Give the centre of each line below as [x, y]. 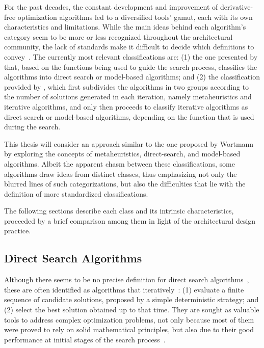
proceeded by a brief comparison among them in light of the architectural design [130, 220]
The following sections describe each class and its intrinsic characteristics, [119, 211]
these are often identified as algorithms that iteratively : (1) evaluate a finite [124, 289]
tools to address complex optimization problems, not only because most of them [129, 319]
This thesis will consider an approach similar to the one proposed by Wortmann [129, 143]
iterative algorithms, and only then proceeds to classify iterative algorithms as [126, 106]
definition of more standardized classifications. [76, 193]
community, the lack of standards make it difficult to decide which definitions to [129, 47]
